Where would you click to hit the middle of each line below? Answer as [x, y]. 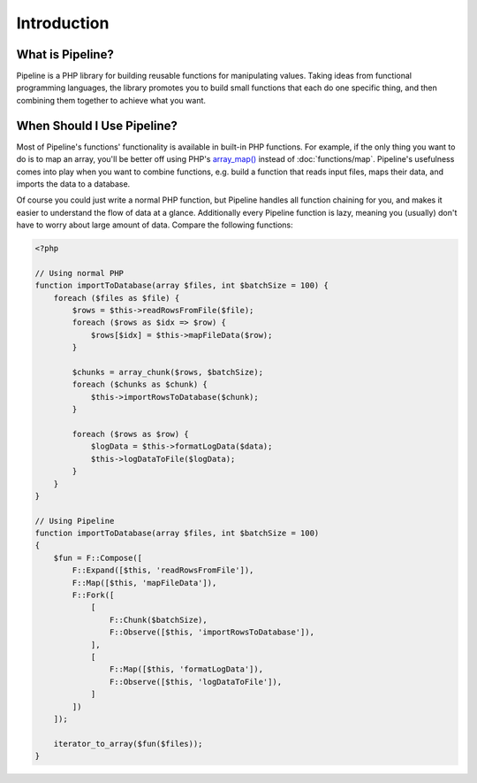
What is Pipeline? [65, 54]
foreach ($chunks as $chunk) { [140, 384]
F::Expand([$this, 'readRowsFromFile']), [163, 570]
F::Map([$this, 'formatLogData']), [186, 669]
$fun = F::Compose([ [98, 558]
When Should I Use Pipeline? [97, 125]
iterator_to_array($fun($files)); [128, 744]
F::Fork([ [93, 595]
